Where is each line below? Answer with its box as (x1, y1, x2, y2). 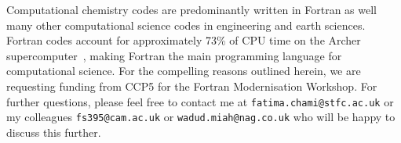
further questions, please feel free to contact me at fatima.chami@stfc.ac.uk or (6, 93, 394, 109)
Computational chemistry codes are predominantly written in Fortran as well (6, 2, 377, 17)
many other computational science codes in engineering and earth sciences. (6, 16, 366, 33)
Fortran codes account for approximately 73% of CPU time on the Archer (6, 32, 361, 48)
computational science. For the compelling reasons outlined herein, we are (6, 63, 361, 79)
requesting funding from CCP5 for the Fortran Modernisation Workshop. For (6, 77, 377, 94)
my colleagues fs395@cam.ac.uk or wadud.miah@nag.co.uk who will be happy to (6, 109, 396, 125)
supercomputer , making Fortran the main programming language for (6, 47, 342, 63)
